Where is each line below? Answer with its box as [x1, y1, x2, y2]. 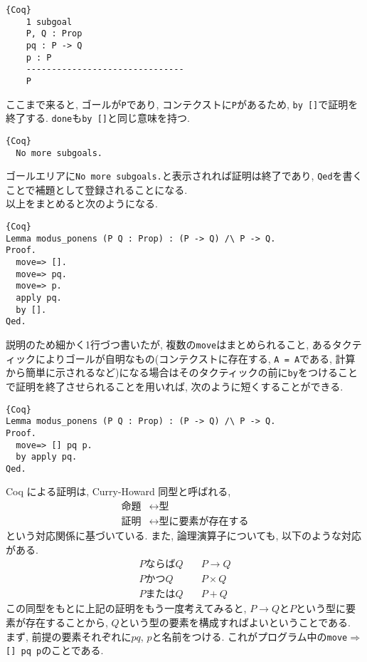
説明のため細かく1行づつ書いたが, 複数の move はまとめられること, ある [6, 336, 332, 351]
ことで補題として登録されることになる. [6, 182, 188, 197]
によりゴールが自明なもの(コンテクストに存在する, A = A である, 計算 [35, 351, 356, 366]
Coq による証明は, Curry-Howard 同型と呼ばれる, [6, 484, 231, 499]
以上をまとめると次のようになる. [6, 196, 158, 211]
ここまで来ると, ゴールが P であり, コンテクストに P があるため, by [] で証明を [6, 96, 358, 111]
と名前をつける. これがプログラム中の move [151, 629, 348, 643]
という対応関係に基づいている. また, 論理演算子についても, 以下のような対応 [6, 528, 362, 543]
